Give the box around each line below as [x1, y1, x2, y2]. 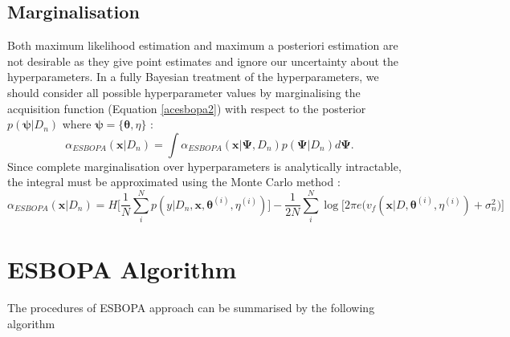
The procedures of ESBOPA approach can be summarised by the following [7, 299, 375, 316]
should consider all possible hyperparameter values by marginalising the [7, 83, 361, 100]
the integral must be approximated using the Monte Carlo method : [7, 173, 341, 190]
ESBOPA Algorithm [7, 253, 237, 286]
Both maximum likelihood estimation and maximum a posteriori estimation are [7, 37, 398, 54]
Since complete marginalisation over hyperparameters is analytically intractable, [7, 157, 402, 174]
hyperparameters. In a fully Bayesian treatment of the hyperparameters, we [7, 68, 379, 85]
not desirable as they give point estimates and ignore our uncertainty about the [7, 52, 398, 69]
